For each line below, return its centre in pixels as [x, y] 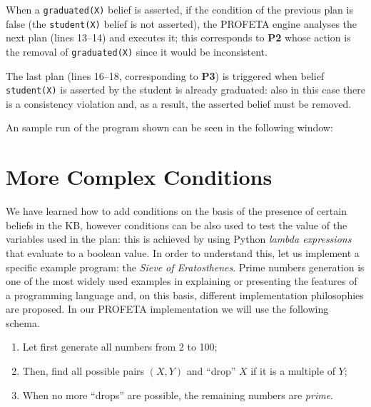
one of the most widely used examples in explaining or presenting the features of [182, 281]
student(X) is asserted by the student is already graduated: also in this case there [185, 90]
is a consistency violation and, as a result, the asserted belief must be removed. [179, 103]
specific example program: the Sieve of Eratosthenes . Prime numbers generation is [185, 267]
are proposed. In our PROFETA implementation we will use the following [167, 309]
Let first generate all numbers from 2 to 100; [120, 347]
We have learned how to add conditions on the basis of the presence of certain [176, 211]
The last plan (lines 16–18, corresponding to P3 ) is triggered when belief [165, 75]
